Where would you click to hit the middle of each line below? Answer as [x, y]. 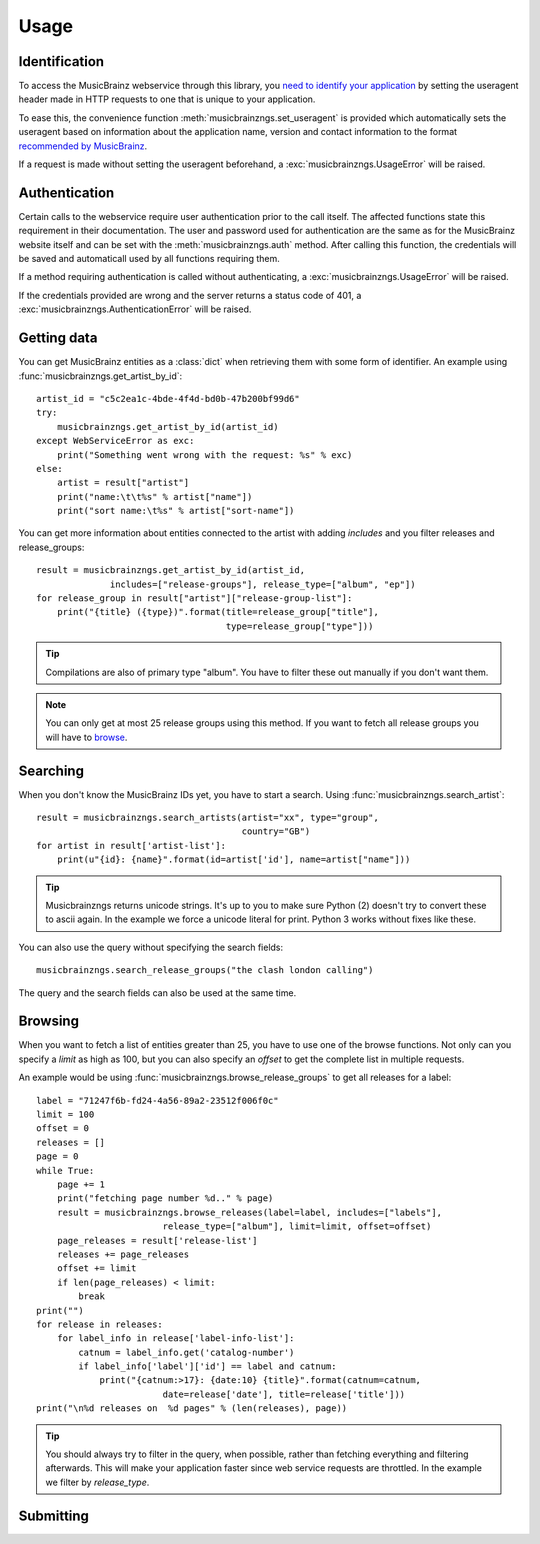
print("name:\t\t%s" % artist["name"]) [154, 496]
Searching [51, 770]
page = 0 [57, 1156]
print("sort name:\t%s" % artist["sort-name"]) [175, 511]
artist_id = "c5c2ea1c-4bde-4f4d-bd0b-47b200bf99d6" [168, 398]
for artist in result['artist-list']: [131, 845]
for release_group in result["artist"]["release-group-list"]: [194, 598]
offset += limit [96, 1268]
